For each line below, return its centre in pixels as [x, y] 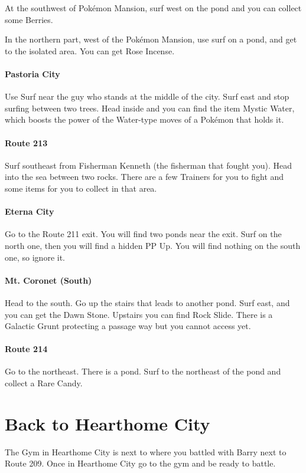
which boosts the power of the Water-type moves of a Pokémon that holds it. [144, 119]
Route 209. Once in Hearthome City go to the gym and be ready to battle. [140, 463]
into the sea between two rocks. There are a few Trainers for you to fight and [144, 177]
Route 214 [26, 349]
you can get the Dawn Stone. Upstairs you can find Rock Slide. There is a [139, 314]
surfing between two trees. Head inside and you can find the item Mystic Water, [150, 108]
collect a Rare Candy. [44, 383]
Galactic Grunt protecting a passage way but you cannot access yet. [128, 326]
